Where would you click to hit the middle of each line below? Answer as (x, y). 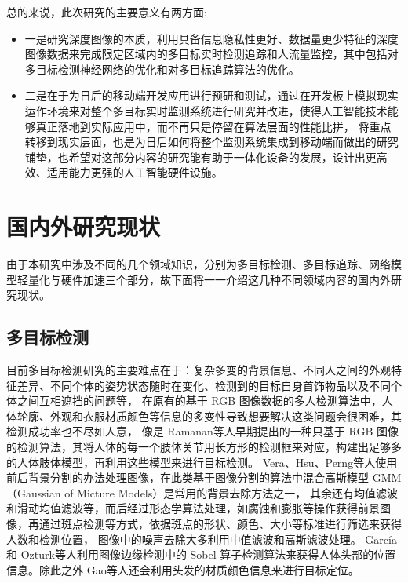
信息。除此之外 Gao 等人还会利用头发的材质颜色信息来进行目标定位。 (183, 569)
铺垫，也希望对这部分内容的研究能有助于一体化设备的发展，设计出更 (200, 157)
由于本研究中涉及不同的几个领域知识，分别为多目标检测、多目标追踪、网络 (199, 264)
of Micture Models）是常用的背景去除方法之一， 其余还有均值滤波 (231, 492)
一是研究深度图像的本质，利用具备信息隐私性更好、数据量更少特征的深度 (211, 38)
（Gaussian (34, 492)
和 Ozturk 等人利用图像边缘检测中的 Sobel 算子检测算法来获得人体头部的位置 (201, 554)
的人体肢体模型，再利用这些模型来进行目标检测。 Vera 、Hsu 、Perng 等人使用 (202, 462)
